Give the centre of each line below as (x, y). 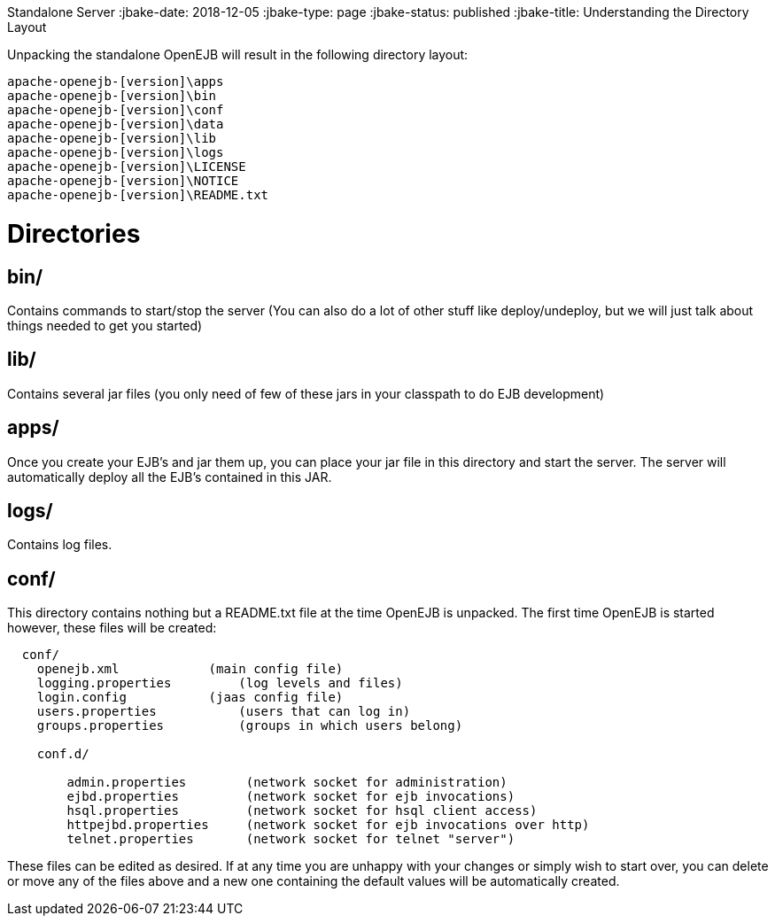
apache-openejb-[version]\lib (112, 138)
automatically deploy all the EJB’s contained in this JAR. (170, 477)
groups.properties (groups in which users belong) (250, 726)
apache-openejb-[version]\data (116, 124)
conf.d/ (63, 754)
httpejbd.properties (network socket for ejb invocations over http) (328, 825)
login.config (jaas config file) (190, 698)
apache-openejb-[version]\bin (112, 96)
